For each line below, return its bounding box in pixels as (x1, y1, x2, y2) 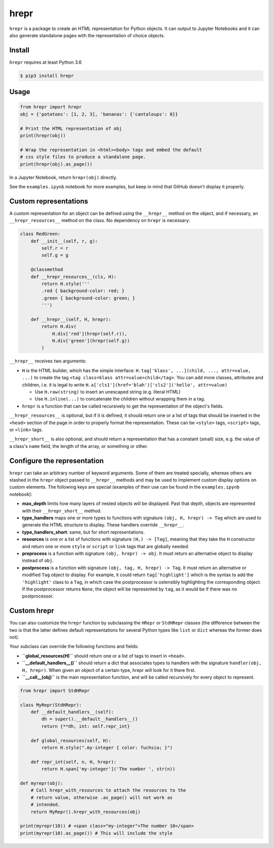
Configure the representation (9, 456, 104, 465)
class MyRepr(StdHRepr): (20, 702, 82, 708)
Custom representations (9, 196, 88, 206)
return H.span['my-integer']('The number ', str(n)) (41, 766, 176, 772)
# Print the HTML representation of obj (20, 125, 122, 131)
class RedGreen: (20, 231, 61, 237)
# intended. (30, 802, 61, 808)
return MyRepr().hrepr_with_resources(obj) (30, 809, 141, 814)
